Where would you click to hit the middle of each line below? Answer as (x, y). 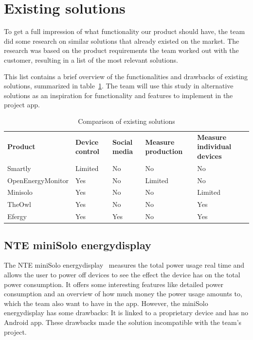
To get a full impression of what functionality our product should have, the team (125, 31)
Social (122, 142)
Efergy (17, 216)
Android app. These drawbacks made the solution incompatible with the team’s (123, 322)
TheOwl (19, 204)
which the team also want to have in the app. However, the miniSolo (106, 303)
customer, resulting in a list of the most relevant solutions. (91, 59)
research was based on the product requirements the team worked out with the (121, 50)
